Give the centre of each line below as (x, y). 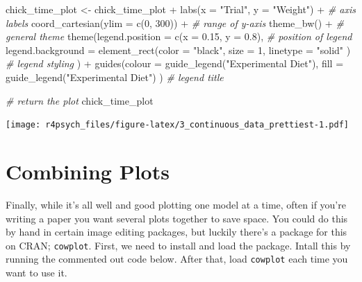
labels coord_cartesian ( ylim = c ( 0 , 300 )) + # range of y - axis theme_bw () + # (175, 23)
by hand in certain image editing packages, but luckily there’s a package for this (176, 232)
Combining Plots (88, 171)
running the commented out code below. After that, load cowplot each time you (177, 259)
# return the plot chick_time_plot (80, 100)
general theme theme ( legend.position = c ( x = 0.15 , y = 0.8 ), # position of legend (179, 36)
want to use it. (36, 273)
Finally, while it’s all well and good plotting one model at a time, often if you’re (176, 204)
